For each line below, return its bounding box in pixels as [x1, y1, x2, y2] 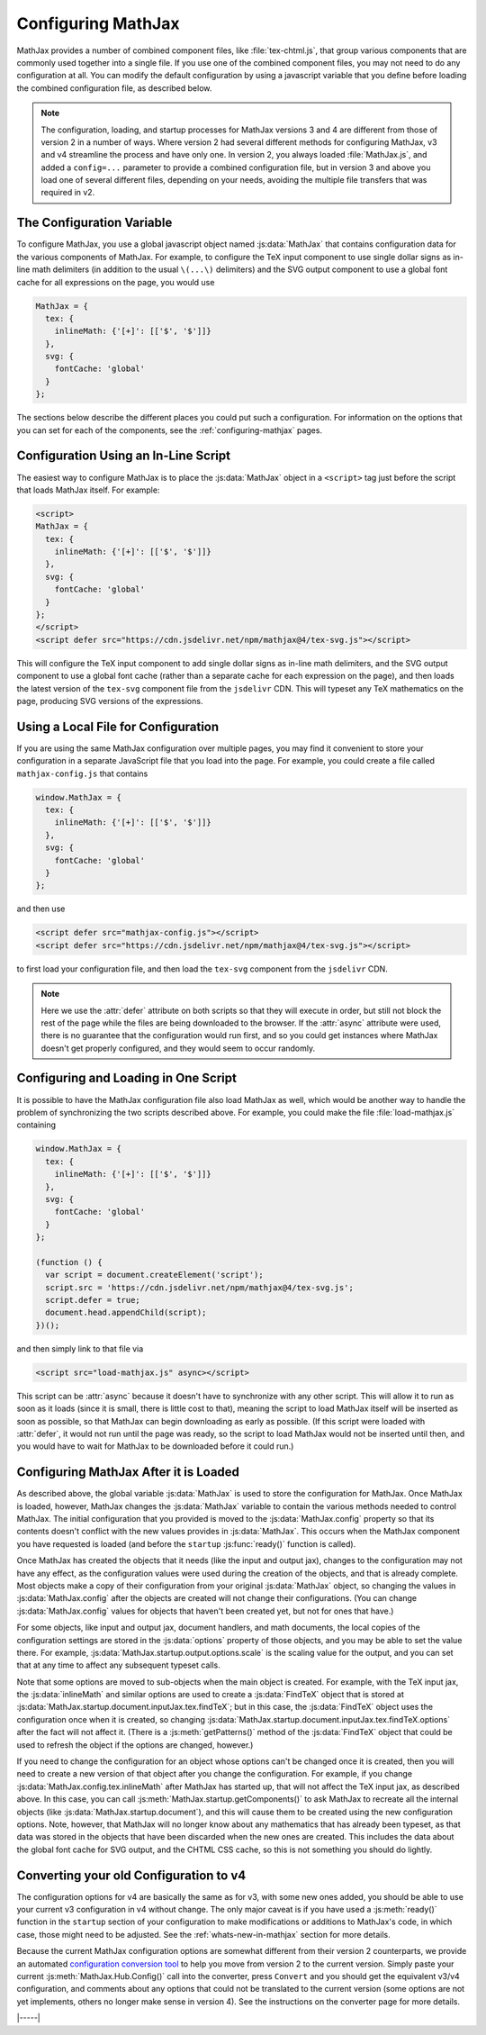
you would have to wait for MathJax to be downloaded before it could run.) [16, 1441, 294, 1452]
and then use [16, 903, 66, 914]
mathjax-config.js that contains [16, 768, 148, 779]
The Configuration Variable [16, 215, 173, 231]
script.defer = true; [45, 1295, 141, 1306]
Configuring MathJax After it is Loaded [16, 1464, 240, 1480]
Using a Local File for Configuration [16, 719, 220, 734]
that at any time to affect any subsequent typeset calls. [16, 1660, 220, 1670]
